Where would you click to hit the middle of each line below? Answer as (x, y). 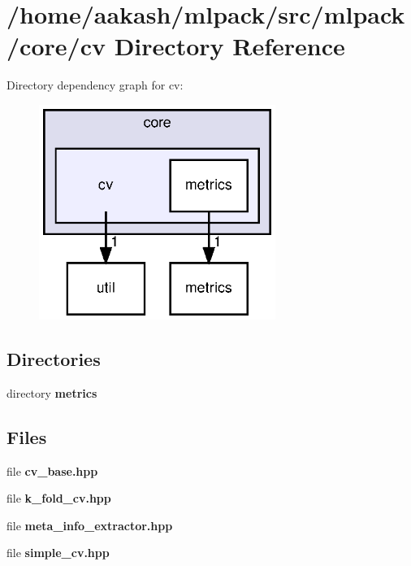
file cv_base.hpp (52, 470)
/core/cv (56, 46)
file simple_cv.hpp (58, 553)
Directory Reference (229, 46)
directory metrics (52, 392)
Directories (54, 358)
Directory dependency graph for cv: (95, 85)
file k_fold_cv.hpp (59, 498)
